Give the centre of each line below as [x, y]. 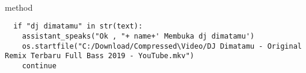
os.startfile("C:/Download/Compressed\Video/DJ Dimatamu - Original [162, 46]
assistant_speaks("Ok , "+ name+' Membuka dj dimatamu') [138, 36]
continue [39, 66]
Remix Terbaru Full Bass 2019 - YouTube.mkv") [99, 56]
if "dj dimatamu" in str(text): [78, 26]
